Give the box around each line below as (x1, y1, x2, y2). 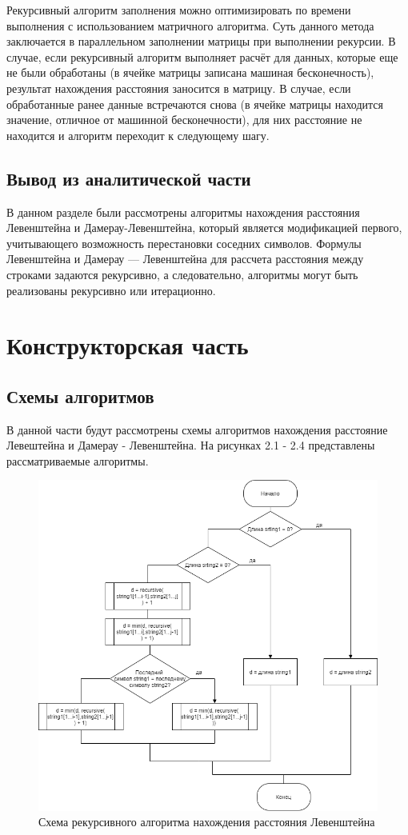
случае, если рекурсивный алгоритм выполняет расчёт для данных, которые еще (6, 48, 398, 65)
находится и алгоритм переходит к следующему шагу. (6, 126, 270, 143)
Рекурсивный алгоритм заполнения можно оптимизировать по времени (6, 2, 351, 18)
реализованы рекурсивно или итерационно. (6, 282, 216, 298)
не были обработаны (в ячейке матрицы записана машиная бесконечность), (6, 64, 374, 81)
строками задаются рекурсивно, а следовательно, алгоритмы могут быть (6, 266, 358, 282)
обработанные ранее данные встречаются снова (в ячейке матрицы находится (6, 95, 383, 112)
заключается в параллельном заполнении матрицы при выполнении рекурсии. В (6, 33, 396, 50)
